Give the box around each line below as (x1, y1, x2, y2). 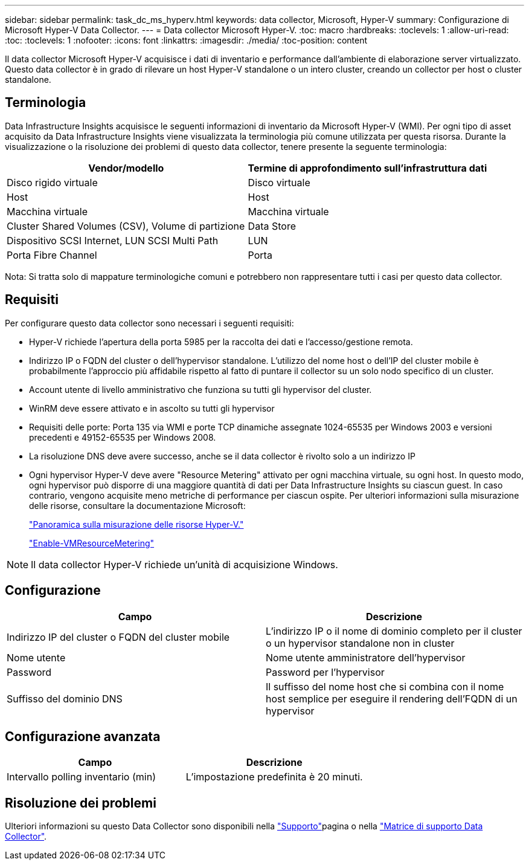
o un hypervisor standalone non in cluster (266, 637, 455, 649)
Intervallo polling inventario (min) (7, 771, 156, 783)
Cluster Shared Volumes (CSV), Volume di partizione (7, 219, 245, 232)
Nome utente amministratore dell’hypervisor (266, 651, 466, 664)
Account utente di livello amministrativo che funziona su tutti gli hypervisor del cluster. (29, 384, 372, 395)
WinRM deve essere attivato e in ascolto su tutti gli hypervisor (29, 403, 275, 413)
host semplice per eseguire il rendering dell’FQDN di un (266, 692, 518, 705)
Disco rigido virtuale (7, 176, 98, 189)
